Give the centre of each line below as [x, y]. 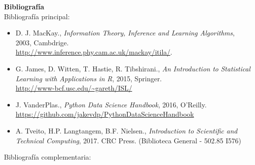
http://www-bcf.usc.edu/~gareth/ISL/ [74, 88]
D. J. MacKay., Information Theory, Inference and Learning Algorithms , [125, 33]
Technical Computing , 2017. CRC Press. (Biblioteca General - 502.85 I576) [128, 140]
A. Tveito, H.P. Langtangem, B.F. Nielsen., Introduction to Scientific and [127, 130]
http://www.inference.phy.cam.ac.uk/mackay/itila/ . [94, 52]
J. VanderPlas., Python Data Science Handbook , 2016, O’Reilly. [111, 104]
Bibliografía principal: [37, 16]
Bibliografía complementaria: [48, 157]
